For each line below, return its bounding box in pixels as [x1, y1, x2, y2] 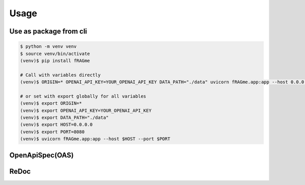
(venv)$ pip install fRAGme [20, 57, 90, 64]
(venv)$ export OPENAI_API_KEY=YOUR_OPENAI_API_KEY [20, 107, 152, 113]
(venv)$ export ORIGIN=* [20, 101, 82, 106]
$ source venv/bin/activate [20, 51, 90, 56]
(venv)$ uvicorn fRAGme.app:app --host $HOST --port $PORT [20, 136, 170, 142]
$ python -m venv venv [20, 44, 77, 49]
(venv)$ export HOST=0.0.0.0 [20, 122, 93, 128]
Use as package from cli [9, 27, 87, 36]
